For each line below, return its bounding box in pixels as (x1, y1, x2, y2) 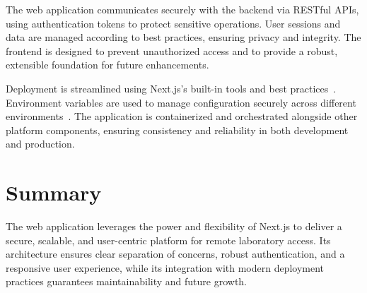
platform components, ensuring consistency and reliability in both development (6, 122, 349, 137)
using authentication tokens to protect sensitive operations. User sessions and (6, 16, 341, 30)
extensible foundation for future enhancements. (6, 57, 209, 72)
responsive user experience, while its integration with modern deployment (6, 260, 325, 275)
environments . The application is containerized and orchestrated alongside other (6, 109, 358, 124)
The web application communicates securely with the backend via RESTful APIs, (6, 2, 359, 16)
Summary (6, 178, 102, 207)
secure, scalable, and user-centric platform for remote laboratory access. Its (6, 232, 331, 247)
